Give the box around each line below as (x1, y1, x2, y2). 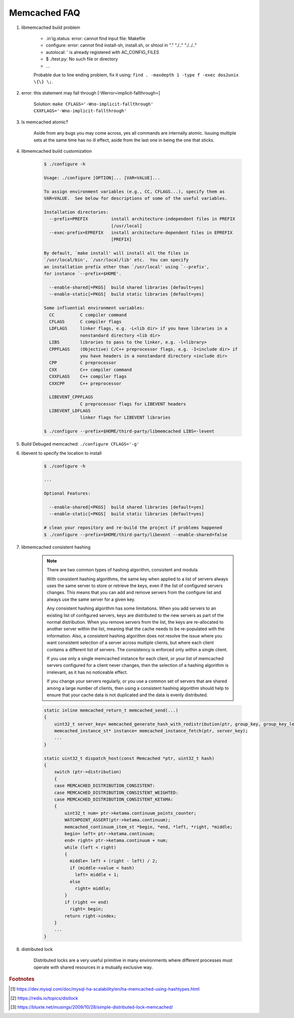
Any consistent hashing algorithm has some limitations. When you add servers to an (47, 605, 217, 612)
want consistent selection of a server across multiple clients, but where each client (47, 639, 214, 646)
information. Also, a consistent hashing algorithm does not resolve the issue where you (47, 633, 222, 639)
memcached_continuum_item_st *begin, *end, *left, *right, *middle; (64, 824, 233, 829)
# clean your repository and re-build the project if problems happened (44, 525, 222, 531)
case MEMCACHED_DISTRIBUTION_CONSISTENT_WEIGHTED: (54, 790, 178, 795)
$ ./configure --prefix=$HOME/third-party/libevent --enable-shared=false (44, 532, 228, 537)
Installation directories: (44, 209, 109, 215)
